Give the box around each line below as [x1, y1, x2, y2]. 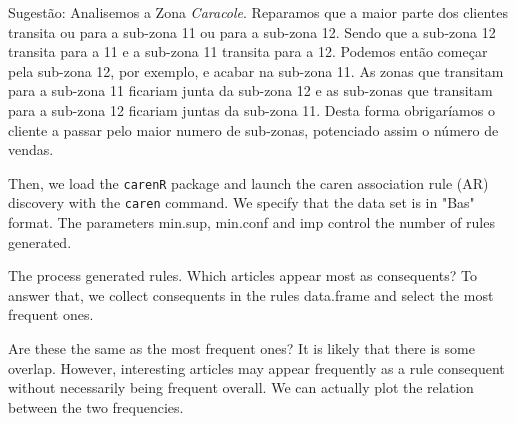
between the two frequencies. [8, 396, 184, 417]
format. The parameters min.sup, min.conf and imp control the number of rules [8, 212, 495, 233]
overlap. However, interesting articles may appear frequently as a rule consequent [8, 357, 505, 378]
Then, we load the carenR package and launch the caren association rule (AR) [8, 172, 489, 193]
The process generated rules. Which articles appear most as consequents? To [8, 265, 477, 286]
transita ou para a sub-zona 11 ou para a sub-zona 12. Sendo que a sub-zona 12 [8, 21, 496, 42]
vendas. [8, 139, 54, 160]
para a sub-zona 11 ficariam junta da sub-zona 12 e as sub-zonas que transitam [8, 80, 493, 101]
